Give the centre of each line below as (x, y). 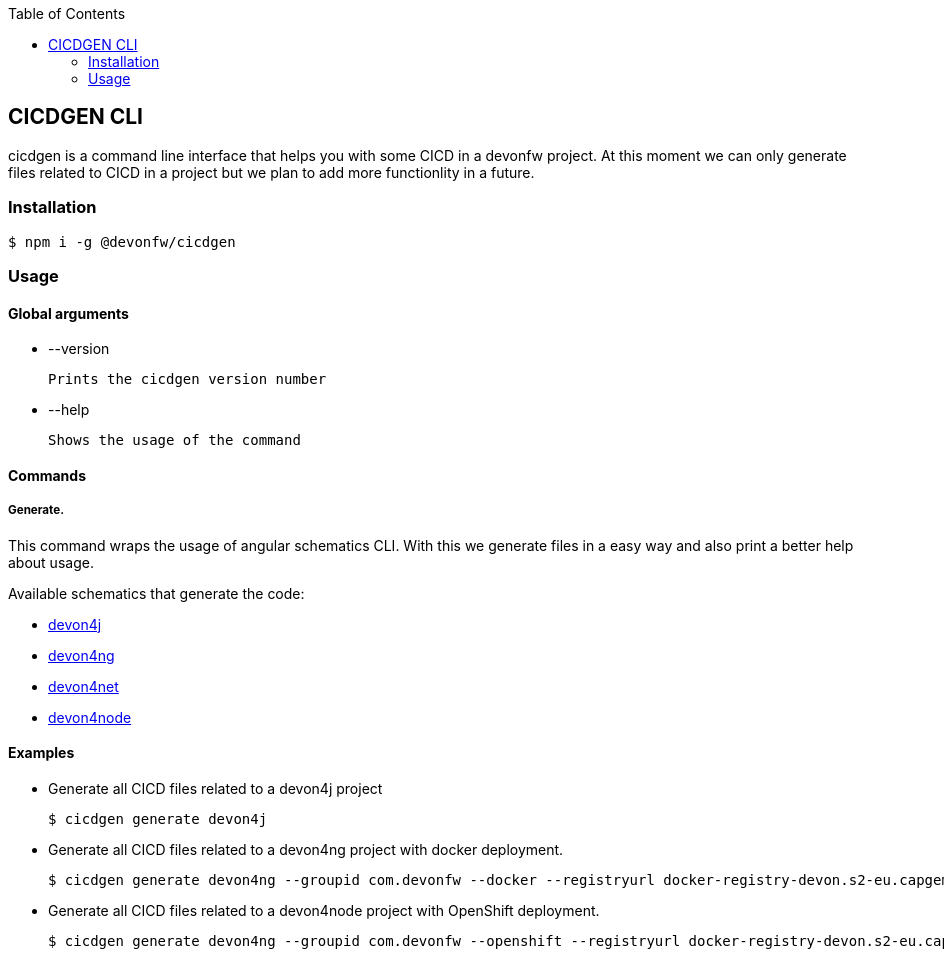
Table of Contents (67, 13)
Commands (47, 475)
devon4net (83, 686)
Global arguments (68, 313)
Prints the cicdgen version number (187, 379)
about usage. (51, 562)
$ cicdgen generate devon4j (158, 818)
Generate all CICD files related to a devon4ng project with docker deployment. (306, 849)
